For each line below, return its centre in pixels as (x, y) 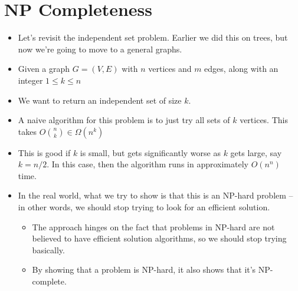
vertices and (170, 69)
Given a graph (44, 69)
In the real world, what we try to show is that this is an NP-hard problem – (155, 195)
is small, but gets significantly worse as (150, 152)
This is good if (44, 152)
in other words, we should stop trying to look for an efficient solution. (144, 207)
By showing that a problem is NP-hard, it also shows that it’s (144, 269)
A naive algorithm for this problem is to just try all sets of (124, 120)
